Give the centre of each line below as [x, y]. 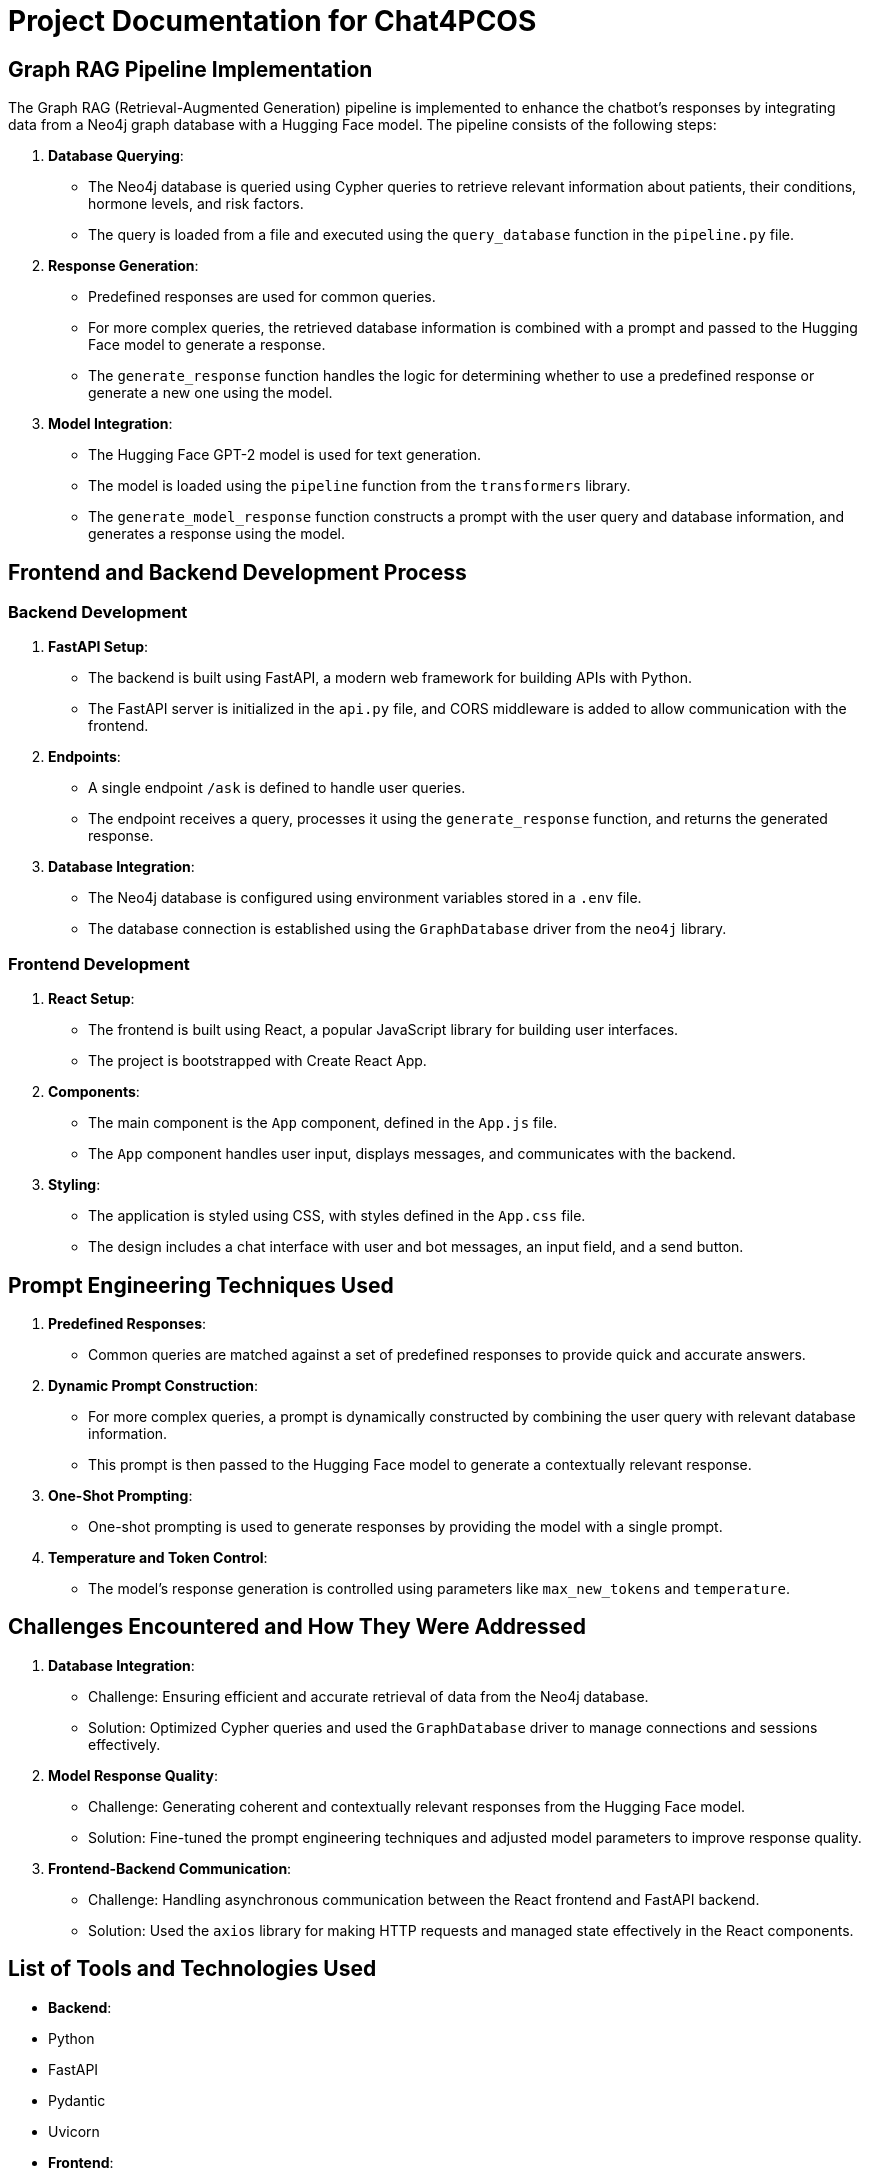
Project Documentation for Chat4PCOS [272, 21]
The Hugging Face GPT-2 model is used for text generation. [285, 455]
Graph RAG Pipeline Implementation [190, 69]
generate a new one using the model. [210, 393]
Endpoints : [84, 757]
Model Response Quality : [133, 1775]
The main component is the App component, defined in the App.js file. [323, 1123]
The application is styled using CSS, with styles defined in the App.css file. [337, 1216]
